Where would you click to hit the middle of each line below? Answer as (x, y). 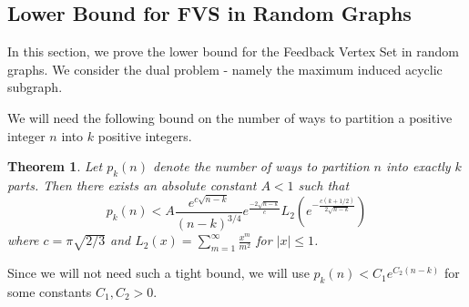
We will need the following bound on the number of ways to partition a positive (230, 117)
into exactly (418, 166)
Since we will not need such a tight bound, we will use (158, 273)
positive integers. (145, 135)
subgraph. (35, 87)
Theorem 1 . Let (55, 166)
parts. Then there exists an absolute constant (132, 184)
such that (324, 184)
